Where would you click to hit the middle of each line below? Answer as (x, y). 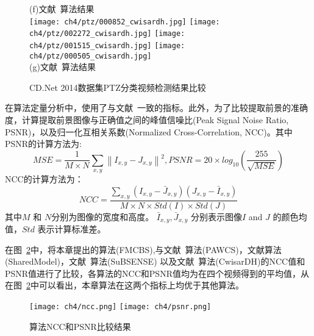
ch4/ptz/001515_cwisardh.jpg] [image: (107, 45)
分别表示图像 (216, 216)
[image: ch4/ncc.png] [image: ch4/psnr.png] (120, 307)
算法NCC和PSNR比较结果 (80, 326)
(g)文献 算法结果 (62, 67)
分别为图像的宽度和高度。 (103, 216)
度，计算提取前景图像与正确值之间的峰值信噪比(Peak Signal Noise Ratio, (147, 120)
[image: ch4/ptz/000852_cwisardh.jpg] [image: (125, 22)
